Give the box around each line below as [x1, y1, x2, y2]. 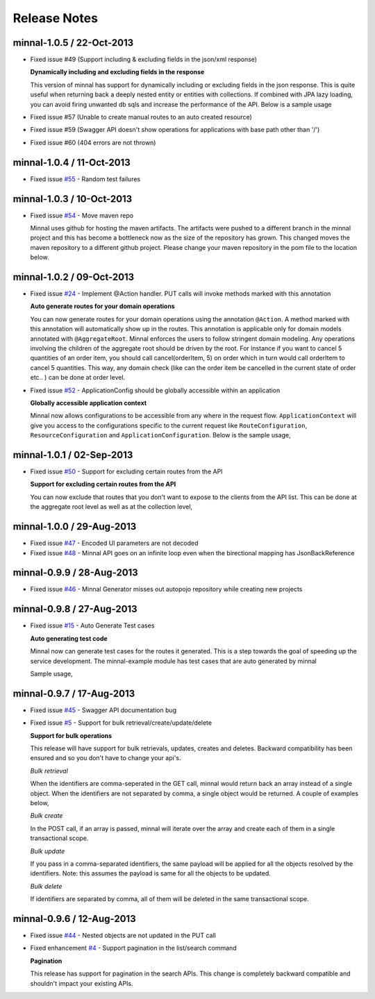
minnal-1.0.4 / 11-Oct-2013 [12, 156, 131, 168]
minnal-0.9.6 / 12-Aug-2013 [12, 913, 136, 925]
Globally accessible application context [30, 398, 147, 407]
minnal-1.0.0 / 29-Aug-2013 [12, 521, 137, 532]
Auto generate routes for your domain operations [30, 302, 175, 310]
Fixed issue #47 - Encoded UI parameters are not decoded [30, 539, 199, 548]
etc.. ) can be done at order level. [30, 373, 126, 382]
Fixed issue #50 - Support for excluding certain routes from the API [30, 467, 223, 476]
